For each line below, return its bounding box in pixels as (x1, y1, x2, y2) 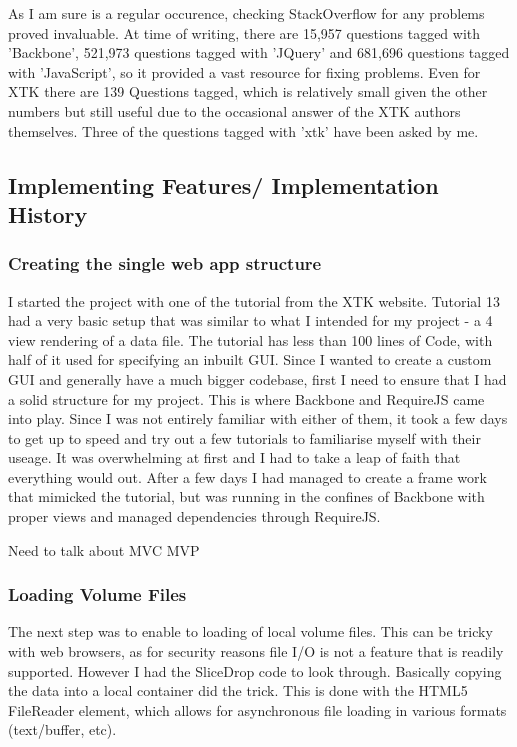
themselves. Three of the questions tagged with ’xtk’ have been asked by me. (8, 120, 479, 141)
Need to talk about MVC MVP (8, 539, 200, 560)
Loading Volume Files (8, 582, 187, 607)
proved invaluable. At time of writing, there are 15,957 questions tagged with (8, 22, 481, 43)
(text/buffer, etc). (8, 719, 117, 740)
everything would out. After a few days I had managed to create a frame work (8, 466, 487, 487)
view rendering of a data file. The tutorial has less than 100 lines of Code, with (8, 329, 493, 350)
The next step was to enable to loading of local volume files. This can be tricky (8, 621, 493, 642)
